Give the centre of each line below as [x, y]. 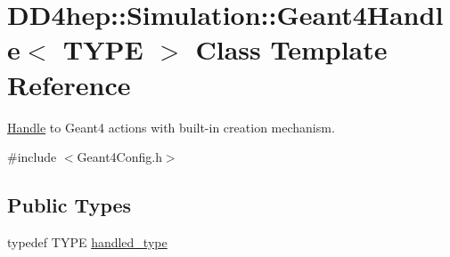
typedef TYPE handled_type [87, 241]
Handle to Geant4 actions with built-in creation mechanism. [171, 127]
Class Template [291, 49]
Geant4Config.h [119, 157]
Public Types [70, 205]
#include [32, 157]
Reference [69, 84]
